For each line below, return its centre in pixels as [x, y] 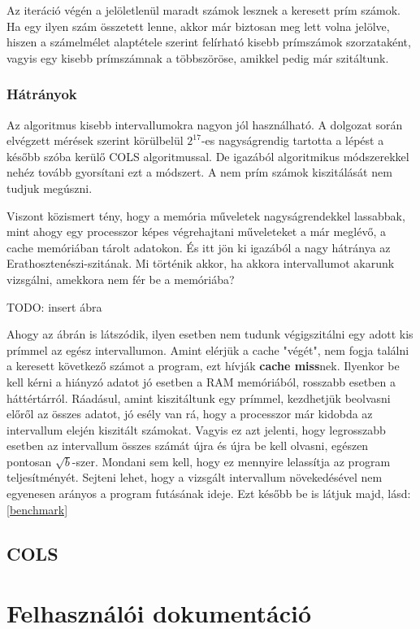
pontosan [29, 461]
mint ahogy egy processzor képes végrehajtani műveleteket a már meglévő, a [196, 232]
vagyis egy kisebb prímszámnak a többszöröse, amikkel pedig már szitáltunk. [198, 57]
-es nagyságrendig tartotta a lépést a [292, 140]
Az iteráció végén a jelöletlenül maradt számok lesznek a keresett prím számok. [204, 10]
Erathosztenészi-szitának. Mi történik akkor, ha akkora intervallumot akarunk [201, 263]
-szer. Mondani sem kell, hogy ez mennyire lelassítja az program [231, 461]
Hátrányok [42, 94]
